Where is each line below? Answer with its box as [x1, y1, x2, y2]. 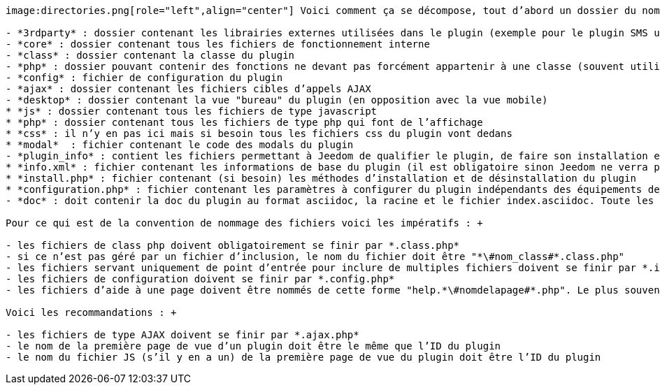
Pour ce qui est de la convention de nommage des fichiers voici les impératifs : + [6, 217, 483, 229]
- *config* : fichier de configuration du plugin [6, 72, 283, 83]
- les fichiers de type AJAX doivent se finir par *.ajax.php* [6, 329, 359, 340]
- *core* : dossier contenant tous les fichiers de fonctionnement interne [6, 38, 430, 50]
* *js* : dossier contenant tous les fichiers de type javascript [6, 106, 378, 117]
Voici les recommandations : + [6, 307, 177, 318]
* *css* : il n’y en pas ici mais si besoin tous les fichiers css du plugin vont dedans [6, 128, 512, 139]
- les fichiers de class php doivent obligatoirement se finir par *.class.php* [6, 240, 460, 251]
